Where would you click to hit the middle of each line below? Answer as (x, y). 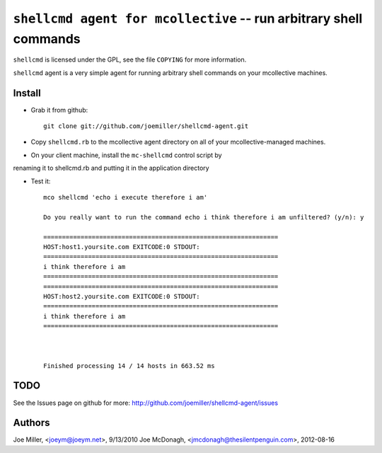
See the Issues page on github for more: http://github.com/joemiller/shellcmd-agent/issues (146, 403)
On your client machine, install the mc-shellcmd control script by (126, 155)
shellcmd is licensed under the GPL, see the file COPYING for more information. (130, 59)
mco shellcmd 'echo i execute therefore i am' (126, 197)
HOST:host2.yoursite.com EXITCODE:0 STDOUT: (122, 296)
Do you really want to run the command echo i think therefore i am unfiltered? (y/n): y (204, 217)
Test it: (41, 181)
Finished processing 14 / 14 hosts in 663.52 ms (129, 366)
